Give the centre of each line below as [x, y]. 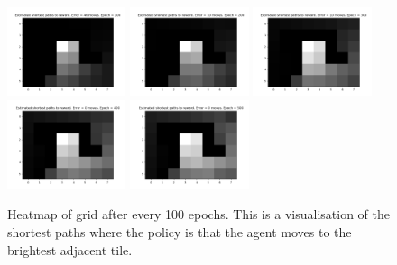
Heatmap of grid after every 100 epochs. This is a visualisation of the [198, 214]
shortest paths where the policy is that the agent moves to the [180, 231]
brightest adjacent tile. [70, 249]
